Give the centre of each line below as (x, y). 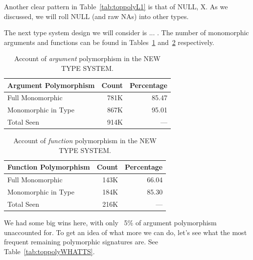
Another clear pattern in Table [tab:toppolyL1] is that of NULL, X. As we (116, 6)
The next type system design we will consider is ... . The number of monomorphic (126, 32)
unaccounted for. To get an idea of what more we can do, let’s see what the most (126, 232)
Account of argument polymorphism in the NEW (87, 58)
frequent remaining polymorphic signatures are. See (81, 242)
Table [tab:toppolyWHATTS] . (49, 251)
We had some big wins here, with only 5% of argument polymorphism (110, 222)
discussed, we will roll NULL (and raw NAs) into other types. (96, 16)
